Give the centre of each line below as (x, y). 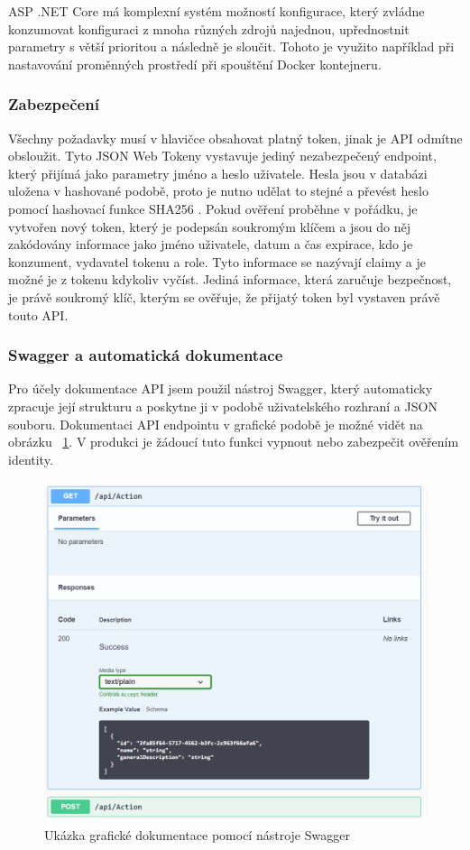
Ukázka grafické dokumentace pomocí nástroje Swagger (197, 834)
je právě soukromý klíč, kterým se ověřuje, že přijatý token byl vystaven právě (224, 296)
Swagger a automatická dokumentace (146, 355)
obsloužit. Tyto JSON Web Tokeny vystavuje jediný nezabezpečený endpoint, (222, 156)
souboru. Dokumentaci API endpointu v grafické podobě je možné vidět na (216, 424)
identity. (31, 459)
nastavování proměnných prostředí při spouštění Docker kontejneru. (195, 64)
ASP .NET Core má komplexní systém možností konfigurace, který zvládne (217, 11)
